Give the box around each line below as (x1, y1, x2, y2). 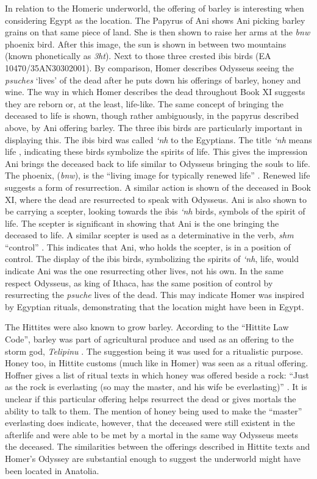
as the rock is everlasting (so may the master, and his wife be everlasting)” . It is (5, 380, 307, 393)
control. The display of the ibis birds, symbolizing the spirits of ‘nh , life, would (5, 252, 299, 265)
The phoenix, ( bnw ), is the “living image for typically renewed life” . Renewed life (5, 169, 310, 182)
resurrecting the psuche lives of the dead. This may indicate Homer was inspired (5, 288, 304, 301)
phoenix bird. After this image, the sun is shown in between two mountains (5, 37, 287, 50)
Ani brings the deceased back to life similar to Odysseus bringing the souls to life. (5, 157, 310, 169)
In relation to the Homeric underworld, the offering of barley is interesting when (5, 2, 304, 14)
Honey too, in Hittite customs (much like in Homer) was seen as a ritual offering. (5, 357, 308, 369)
